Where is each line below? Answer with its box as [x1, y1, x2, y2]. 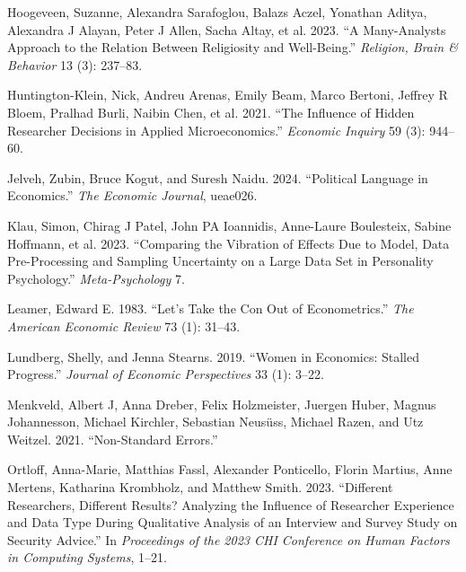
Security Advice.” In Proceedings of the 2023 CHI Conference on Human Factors [7, 530, 450, 549]
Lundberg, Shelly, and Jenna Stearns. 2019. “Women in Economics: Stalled [7, 347, 419, 365]
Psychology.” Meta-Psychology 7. [7, 268, 185, 287]
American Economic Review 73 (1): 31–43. [7, 316, 241, 335]
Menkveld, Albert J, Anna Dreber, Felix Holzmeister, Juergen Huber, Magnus [7, 394, 436, 413]
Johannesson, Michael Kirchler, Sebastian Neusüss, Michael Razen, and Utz [7, 412, 424, 431]
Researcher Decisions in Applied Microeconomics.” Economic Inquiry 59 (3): [7, 120, 426, 139]
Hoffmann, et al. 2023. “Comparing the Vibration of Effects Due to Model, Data [7, 233, 450, 252]
